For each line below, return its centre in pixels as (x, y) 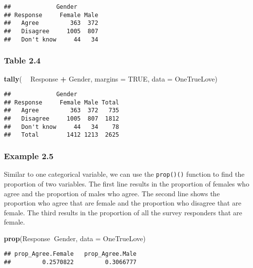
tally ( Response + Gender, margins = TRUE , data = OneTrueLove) (111, 78)
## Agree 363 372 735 (62, 111)
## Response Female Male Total (62, 102)
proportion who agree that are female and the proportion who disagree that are (123, 203)
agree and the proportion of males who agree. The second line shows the (112, 193)
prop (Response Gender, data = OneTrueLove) (75, 238)
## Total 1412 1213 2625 (62, 135)
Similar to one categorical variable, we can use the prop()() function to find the (124, 174)
